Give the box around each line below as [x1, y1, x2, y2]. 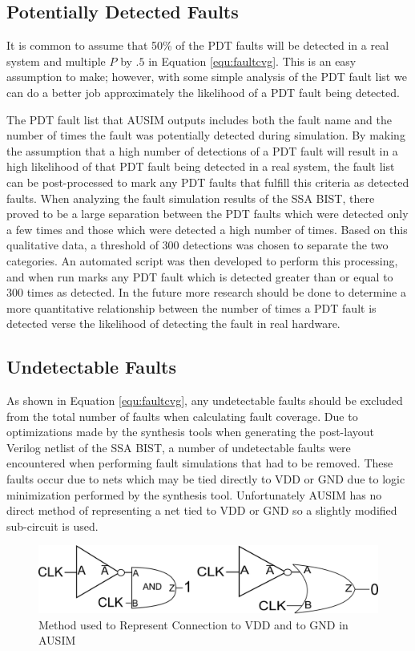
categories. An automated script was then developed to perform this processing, [6, 252, 398, 269]
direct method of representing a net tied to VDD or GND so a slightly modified [6, 502, 397, 519]
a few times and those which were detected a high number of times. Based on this [6, 220, 408, 237]
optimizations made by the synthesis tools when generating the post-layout [6, 423, 374, 440]
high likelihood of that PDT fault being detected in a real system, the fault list [6, 158, 395, 175]
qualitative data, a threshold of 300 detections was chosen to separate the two [6, 237, 389, 253]
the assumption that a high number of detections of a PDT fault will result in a [6, 142, 398, 159]
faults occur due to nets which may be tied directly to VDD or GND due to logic [6, 471, 405, 487]
